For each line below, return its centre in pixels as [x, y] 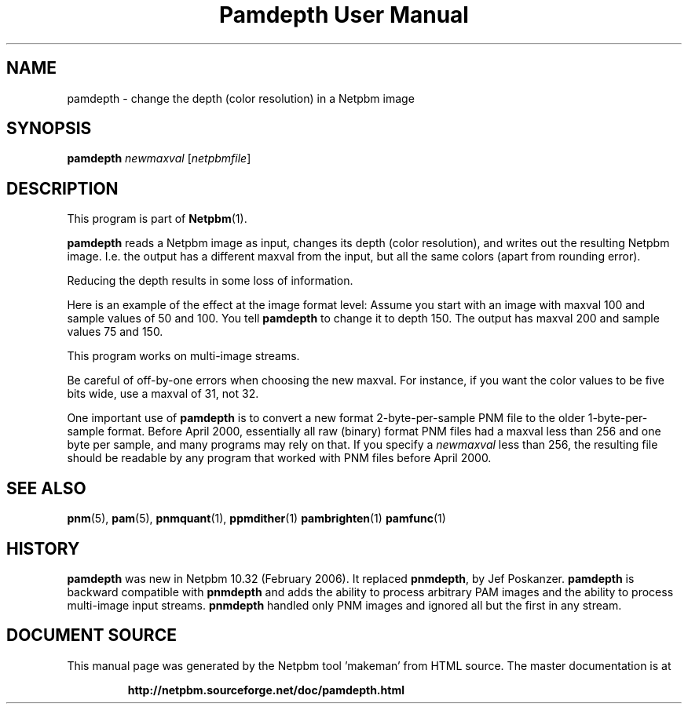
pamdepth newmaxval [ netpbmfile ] [159, 158]
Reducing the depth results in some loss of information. [210, 281]
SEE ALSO [46, 488]
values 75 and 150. [115, 332]
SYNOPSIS [49, 129]
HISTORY [43, 548]
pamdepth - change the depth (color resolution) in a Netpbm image [241, 98]
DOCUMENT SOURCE [91, 635]
